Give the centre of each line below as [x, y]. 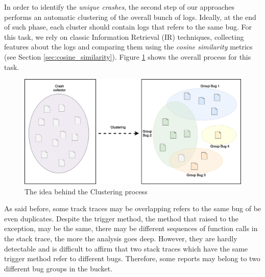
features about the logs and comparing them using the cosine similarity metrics [128, 47]
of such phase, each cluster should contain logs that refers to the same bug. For [128, 27]
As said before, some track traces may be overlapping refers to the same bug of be [133, 208]
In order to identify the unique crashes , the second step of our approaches [119, 7]
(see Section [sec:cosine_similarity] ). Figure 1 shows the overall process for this [128, 56]
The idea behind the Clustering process [86, 191]
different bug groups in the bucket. [58, 268]
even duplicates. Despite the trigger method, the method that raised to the [122, 218]
